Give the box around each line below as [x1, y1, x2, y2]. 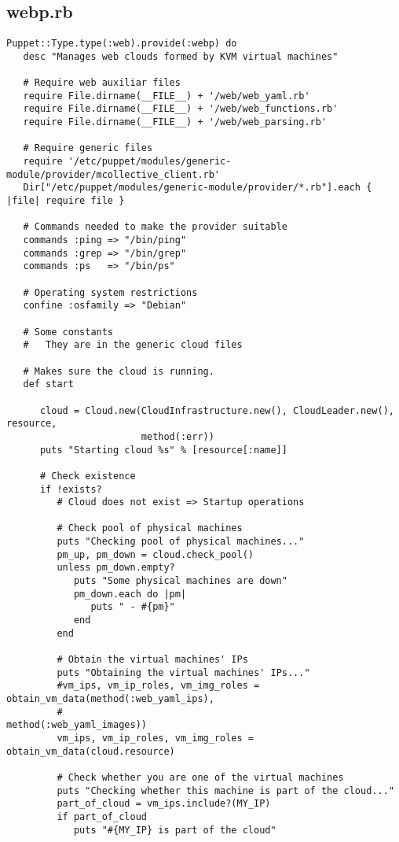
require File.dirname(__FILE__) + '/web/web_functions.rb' [23, 103, 339, 115]
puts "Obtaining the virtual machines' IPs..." [57, 667, 310, 678]
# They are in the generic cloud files [23, 339, 243, 351]
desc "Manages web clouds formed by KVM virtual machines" [23, 50, 339, 62]
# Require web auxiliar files [23, 77, 181, 89]
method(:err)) [141, 430, 214, 442]
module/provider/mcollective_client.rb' [6, 168, 221, 180]
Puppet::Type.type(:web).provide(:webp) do [6, 38, 237, 50]
